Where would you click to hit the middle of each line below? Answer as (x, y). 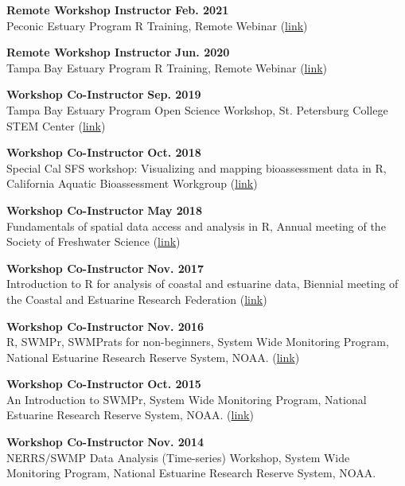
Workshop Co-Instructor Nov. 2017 (105, 268)
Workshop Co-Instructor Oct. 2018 (104, 152)
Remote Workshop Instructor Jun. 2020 (118, 52)
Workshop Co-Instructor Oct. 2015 (104, 384)
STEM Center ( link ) (56, 125)
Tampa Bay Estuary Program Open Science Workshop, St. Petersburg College (197, 109)
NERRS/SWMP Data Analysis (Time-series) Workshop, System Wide (178, 457)
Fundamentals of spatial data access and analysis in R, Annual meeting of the (196, 226)
